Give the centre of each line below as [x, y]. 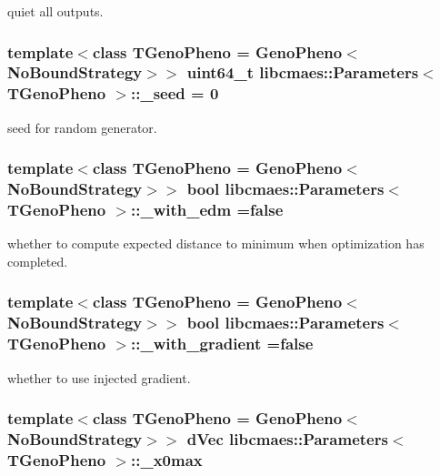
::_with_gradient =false [222, 344]
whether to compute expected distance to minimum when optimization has [216, 243]
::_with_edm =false [207, 210]
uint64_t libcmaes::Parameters [303, 72]
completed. [38, 261]
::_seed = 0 [175, 93]
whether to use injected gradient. [99, 377]
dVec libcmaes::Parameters [287, 439]
